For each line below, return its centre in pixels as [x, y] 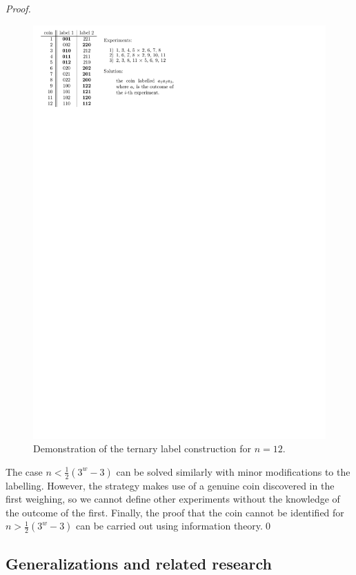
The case [24, 471]
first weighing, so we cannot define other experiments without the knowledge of [173, 499]
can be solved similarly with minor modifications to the [233, 471]
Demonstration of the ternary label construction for [142, 448]
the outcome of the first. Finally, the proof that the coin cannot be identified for [175, 512]
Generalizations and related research [139, 563]
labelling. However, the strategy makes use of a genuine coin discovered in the [170, 485]
